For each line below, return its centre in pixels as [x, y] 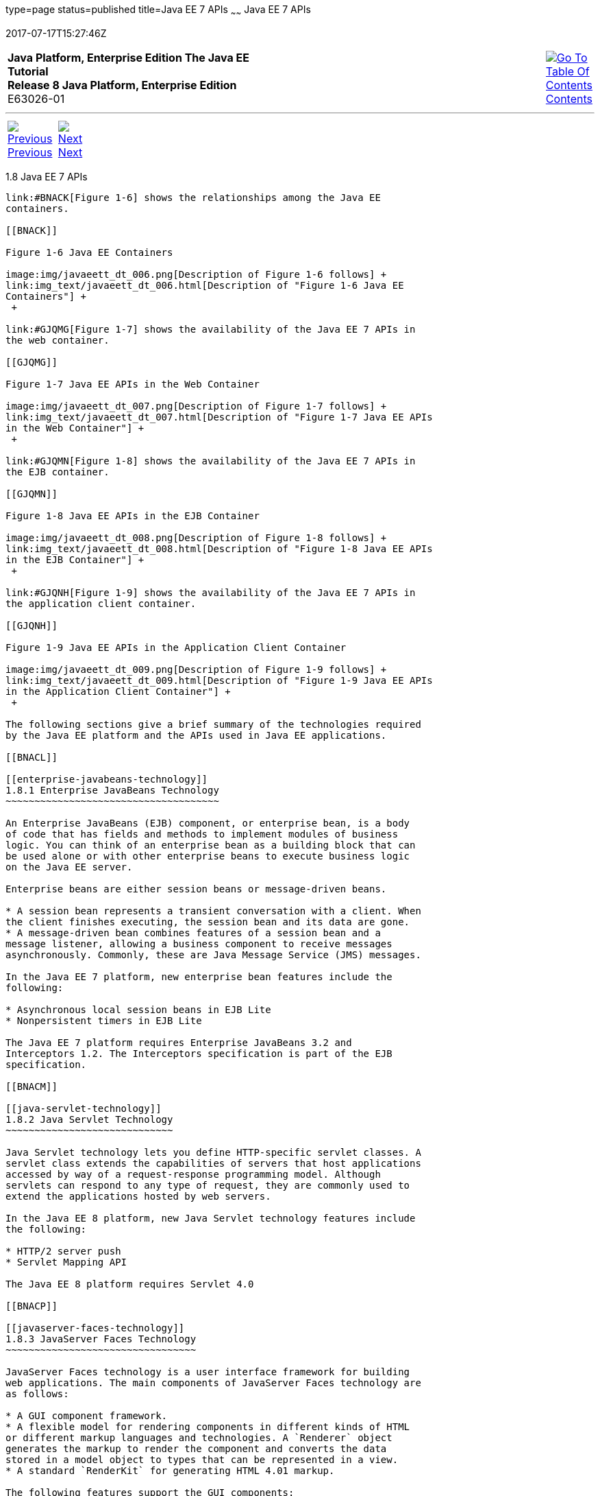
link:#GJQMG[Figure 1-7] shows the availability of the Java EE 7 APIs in [211, 329]
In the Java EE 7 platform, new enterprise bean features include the [199, 976]
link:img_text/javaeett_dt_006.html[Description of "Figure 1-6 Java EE [205, 285]
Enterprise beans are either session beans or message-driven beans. [196, 889]
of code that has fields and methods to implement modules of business [202, 834]
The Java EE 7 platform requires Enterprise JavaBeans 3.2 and [179, 1042]
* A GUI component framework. [87, 1415]
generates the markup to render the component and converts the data [196, 1448]
